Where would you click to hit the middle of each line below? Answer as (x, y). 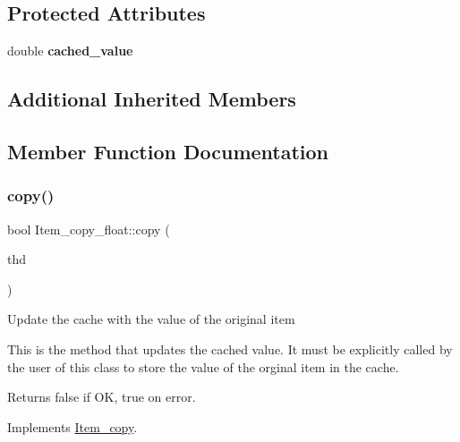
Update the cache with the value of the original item (151, 319)
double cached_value (70, 51)
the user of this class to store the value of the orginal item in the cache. (203, 366)
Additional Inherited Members (152, 99)
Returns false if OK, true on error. (102, 397)
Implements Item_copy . (72, 426)
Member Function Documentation (168, 151)
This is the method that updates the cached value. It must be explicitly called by (230, 348)
